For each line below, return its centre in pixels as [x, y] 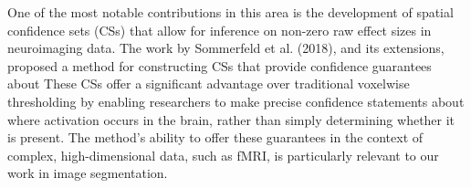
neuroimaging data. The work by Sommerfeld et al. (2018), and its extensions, [226, 48]
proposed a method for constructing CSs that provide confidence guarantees [220, 65]
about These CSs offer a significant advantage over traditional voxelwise [209, 84]
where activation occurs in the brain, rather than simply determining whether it [231, 119]
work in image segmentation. [88, 173]
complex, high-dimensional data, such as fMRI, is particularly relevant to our [223, 155]
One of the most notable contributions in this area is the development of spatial [230, 12]
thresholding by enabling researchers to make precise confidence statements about [236, 101]
